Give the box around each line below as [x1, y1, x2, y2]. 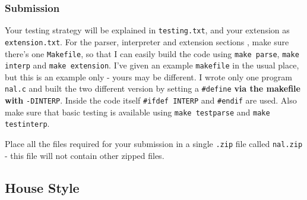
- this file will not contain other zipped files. [5, 149, 164, 161]
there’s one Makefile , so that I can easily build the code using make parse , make [5, 47, 299, 60]
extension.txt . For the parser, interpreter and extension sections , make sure [5, 35, 289, 48]
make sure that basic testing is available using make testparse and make [5, 105, 270, 118]
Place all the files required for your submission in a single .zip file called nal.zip [5, 137, 303, 150]
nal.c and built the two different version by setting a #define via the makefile [5, 82, 300, 95]
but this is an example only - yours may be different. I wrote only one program [5, 70, 292, 83]
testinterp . [5, 117, 50, 130]
